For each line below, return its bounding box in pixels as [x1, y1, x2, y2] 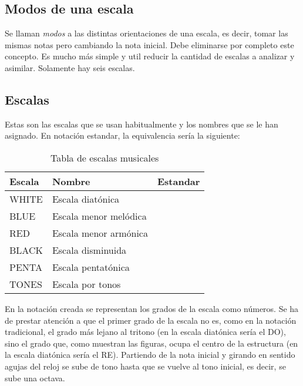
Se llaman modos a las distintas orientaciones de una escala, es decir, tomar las [5, 27, 288, 39]
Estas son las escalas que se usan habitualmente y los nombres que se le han [5, 118, 278, 130]
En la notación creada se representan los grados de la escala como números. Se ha [5, 302, 299, 314]
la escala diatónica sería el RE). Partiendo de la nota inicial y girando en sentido [5, 348, 295, 361]
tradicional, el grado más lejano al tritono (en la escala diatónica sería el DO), [5, 325, 286, 338]
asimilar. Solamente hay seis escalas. [5, 61, 135, 73]
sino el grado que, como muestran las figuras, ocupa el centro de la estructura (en [5, 337, 298, 349]
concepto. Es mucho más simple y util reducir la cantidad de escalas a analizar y [5, 50, 295, 62]
